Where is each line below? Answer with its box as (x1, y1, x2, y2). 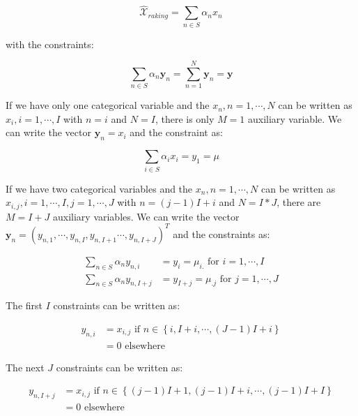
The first (6, 298, 43, 313)
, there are (277, 195, 321, 209)
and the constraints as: (173, 226, 270, 241)
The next (6, 359, 45, 374)
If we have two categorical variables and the (6, 181, 193, 195)
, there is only (155, 111, 215, 126)
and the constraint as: (130, 125, 223, 140)
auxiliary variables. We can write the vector (52, 209, 240, 223)
